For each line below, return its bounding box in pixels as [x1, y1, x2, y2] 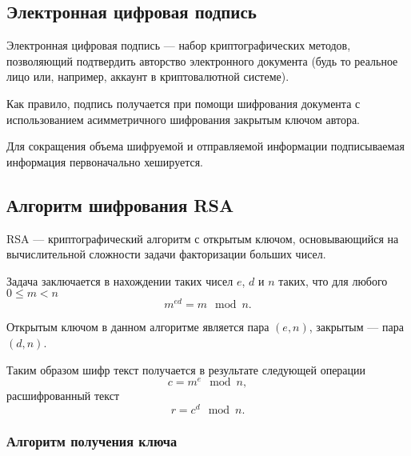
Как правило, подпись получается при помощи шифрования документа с [6, 94, 361, 111]
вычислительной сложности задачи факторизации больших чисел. [6, 246, 326, 262]
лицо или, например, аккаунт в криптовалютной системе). [6, 68, 289, 85]
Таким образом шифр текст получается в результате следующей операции [6, 361, 366, 378]
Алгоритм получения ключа [6, 430, 178, 450]
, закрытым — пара [309, 318, 404, 335]
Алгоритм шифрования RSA [6, 192, 234, 217]
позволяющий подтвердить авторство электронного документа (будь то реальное [6, 52, 398, 69]
